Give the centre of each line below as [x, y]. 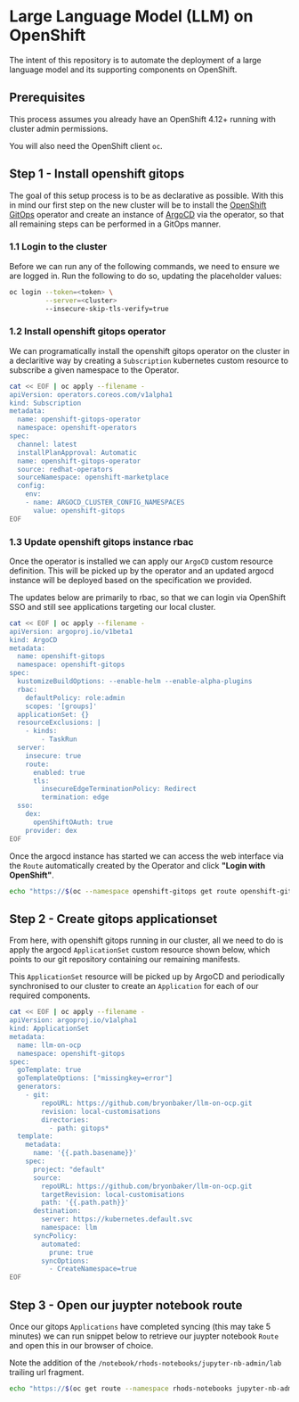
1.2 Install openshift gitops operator [88, 332]
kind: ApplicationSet [49, 1029]
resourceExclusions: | [59, 723]
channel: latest [47, 444]
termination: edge [75, 797]
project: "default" [69, 1169]
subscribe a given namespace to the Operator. [94, 370]
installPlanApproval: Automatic [77, 452]
